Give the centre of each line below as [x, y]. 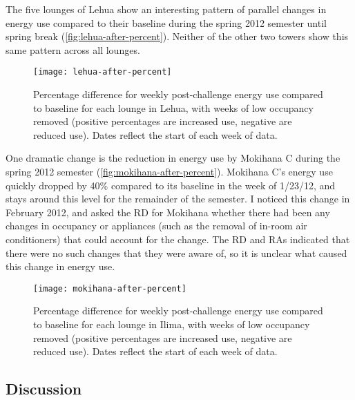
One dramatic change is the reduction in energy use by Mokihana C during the [173, 158]
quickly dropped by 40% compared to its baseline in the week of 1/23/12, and [171, 185]
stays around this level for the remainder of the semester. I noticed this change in [178, 199]
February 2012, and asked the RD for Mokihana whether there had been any [168, 212]
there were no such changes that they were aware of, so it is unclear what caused [176, 253]
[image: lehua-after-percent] [103, 72]
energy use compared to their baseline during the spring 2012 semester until [166, 22]
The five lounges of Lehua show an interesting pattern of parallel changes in [166, 9]
